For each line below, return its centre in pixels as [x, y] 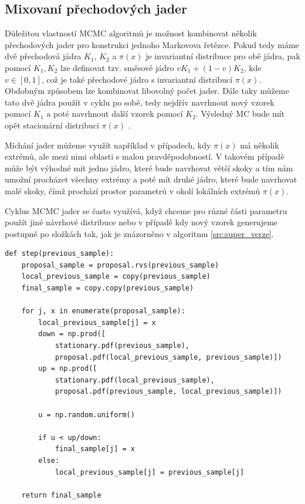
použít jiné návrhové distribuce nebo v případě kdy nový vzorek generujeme [141, 222]
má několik [260, 145]
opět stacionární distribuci [52, 125]
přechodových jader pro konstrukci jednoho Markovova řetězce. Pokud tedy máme [152, 44]
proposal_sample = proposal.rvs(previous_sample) [120, 265]
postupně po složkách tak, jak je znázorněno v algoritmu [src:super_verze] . [139, 233]
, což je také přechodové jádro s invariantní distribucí [137, 79]
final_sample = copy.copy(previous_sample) [108, 288]
